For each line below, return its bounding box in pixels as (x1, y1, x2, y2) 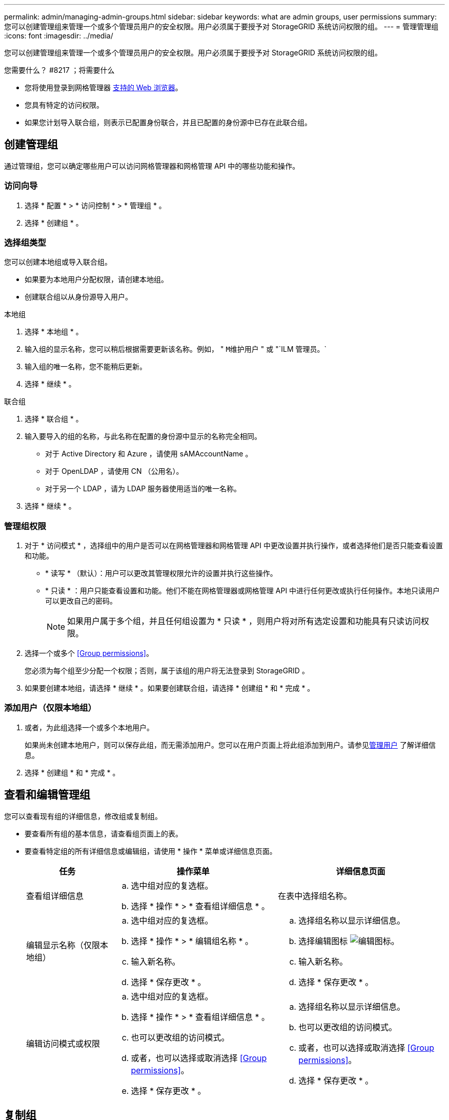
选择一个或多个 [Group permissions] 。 (25, 649, 153, 658)
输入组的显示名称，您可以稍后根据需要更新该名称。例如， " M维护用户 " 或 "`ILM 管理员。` (25, 345, 326, 354)
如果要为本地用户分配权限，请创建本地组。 (25, 275, 168, 284)
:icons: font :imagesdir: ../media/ (4, 31, 113, 40)
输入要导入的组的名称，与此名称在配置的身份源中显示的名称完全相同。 (25, 432, 261, 441)
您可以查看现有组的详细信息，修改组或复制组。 (4, 811, 162, 821)
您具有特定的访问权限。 (25, 101, 104, 109)
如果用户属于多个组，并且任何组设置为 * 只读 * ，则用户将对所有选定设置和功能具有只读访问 (67, 616, 421, 627)
